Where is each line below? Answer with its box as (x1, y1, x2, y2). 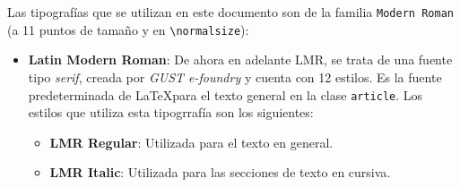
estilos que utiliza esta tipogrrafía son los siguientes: (28, 103, 314, 122)
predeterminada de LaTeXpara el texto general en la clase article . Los (28, 85, 423, 104)
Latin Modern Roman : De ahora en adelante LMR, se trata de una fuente (28, 50, 453, 69)
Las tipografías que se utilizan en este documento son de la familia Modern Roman (7, 3, 454, 21)
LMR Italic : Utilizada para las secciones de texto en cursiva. (49, 163, 391, 182)
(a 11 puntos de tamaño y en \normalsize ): (7, 20, 249, 38)
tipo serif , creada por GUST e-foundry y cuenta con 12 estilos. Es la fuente (28, 67, 442, 86)
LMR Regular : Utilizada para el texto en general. (49, 132, 334, 151)
